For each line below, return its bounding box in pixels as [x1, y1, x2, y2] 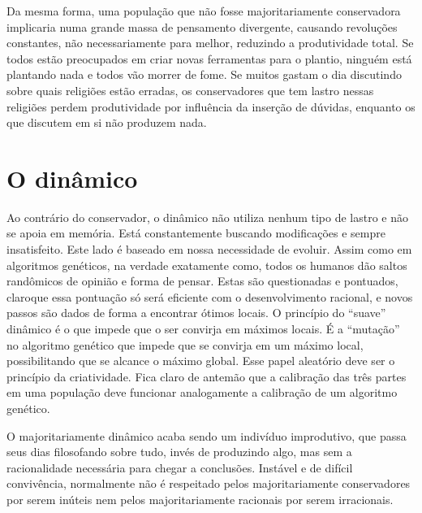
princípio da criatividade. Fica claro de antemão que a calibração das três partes [6, 367, 407, 385]
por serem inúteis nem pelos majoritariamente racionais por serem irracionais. [6, 490, 394, 507]
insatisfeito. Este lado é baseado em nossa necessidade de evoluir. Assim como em [6, 241, 412, 258]
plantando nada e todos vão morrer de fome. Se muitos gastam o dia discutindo [6, 66, 402, 83]
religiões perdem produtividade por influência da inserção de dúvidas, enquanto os [6, 98, 416, 115]
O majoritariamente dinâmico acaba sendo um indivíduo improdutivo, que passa [6, 427, 407, 444]
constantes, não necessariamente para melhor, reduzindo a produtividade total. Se [6, 34, 414, 51]
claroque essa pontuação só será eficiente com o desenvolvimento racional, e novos [6, 288, 413, 305]
